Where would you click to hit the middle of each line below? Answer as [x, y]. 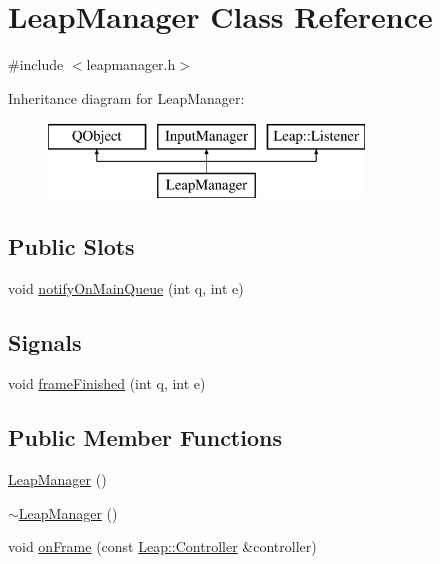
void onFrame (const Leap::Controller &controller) [162, 546]
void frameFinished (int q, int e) [107, 383]
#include [36, 64]
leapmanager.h [131, 64]
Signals [45, 341]
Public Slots [71, 245]
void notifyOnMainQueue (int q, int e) [126, 287]
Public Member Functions [145, 437]
